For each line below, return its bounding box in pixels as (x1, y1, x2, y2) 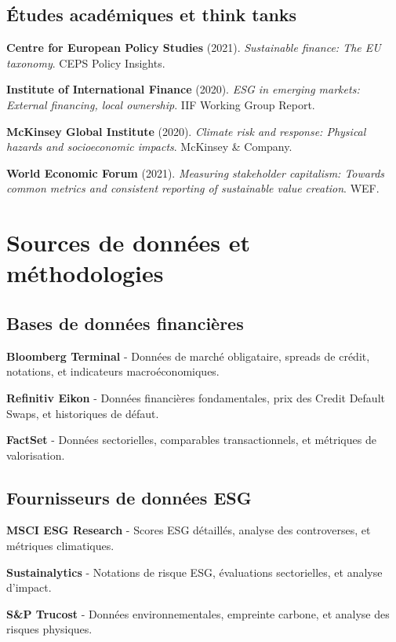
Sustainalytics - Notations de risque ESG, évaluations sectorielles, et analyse (6, 563, 383, 580)
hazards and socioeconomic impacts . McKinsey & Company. (6, 138, 292, 155)
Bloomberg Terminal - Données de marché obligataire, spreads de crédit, (6, 347, 370, 364)
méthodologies (6, 257, 164, 289)
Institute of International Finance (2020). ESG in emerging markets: (6, 81, 360, 97)
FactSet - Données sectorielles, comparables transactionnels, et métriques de (6, 431, 376, 448)
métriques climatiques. (6, 537, 114, 554)
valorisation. (6, 446, 65, 463)
